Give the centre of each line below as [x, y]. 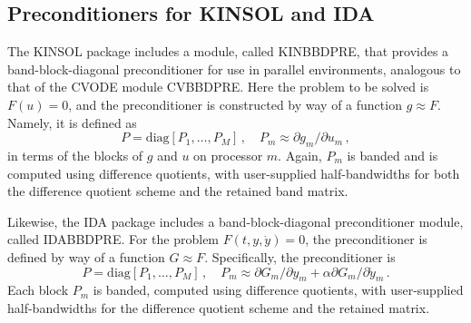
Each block [38, 290]
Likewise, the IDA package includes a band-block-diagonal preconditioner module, [235, 221]
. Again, [300, 155]
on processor [228, 155]
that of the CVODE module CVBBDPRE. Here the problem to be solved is [218, 87]
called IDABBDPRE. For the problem [113, 239]
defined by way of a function [86, 256]
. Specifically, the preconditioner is [300, 256]
